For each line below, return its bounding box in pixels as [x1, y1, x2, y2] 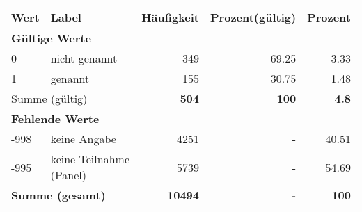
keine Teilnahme [50, 151, 129, 167]
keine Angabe [50, 131, 116, 147]
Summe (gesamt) [11, 187, 106, 203]
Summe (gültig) [11, 90, 88, 106]
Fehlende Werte [11, 111, 100, 127]
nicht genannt [50, 50, 118, 66]
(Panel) [50, 167, 87, 183]
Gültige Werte [11, 30, 91, 46]
